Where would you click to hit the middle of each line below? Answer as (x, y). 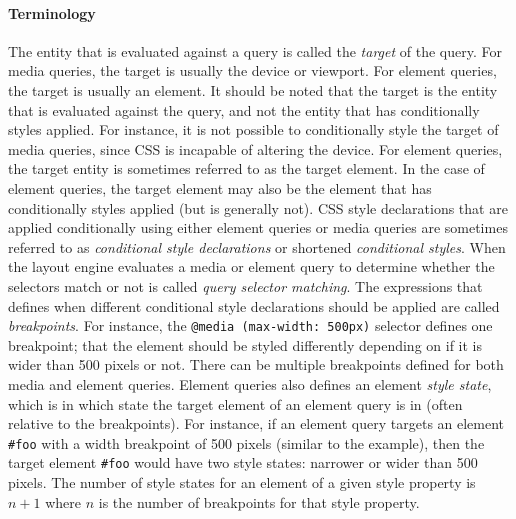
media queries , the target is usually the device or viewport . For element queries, (252, 70)
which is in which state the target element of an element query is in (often (235, 403)
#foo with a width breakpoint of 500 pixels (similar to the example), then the (246, 442)
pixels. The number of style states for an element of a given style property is (242, 482)
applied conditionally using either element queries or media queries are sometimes (258, 227)
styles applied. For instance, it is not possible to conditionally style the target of (253, 129)
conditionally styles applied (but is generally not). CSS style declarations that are (258, 207)
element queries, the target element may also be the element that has (220, 187)
